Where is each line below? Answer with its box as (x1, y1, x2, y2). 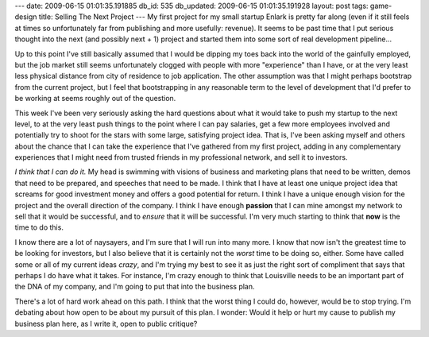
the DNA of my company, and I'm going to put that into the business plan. (14, 282, 255, 292)
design (14, 12, 37, 21)
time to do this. (14, 223, 64, 232)
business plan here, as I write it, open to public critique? (14, 319, 198, 328)
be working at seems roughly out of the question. (14, 94, 176, 103)
